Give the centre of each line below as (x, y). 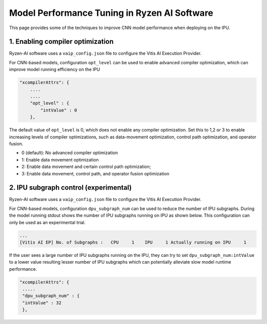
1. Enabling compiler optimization (61, 42)
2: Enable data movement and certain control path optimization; (86, 167)
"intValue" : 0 (59, 110)
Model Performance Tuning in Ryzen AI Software (111, 13)
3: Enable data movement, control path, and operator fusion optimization (95, 173)
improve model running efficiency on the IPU (55, 70)
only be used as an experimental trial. (47, 222)
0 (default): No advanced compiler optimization (70, 153)
